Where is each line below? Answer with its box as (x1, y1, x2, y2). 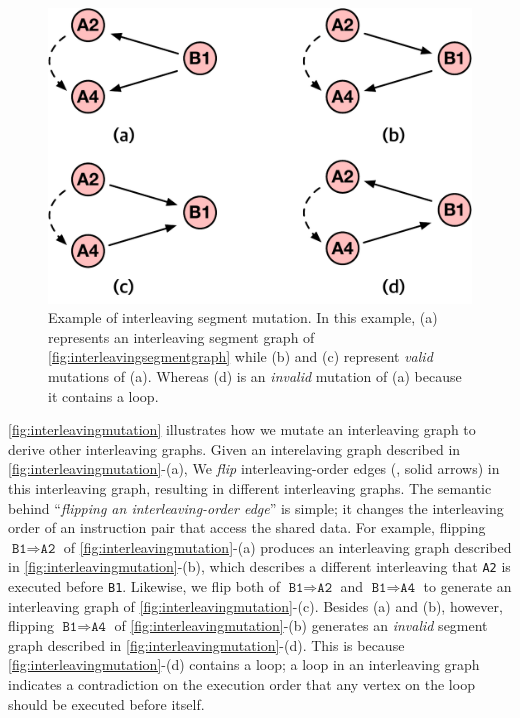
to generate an (423, 576, 512, 597)
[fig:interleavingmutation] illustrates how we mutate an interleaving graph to (8, 419, 476, 440)
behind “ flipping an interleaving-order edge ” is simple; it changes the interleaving (8, 497, 504, 518)
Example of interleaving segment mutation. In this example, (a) (48, 307, 438, 328)
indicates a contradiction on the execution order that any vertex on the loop (8, 674, 475, 695)
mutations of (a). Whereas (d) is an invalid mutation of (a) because (48, 366, 462, 387)
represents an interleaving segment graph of (48, 326, 315, 347)
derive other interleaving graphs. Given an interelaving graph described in (8, 438, 461, 459)
